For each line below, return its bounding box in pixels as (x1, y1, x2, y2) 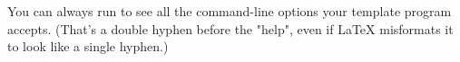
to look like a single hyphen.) (7, 37, 169, 56)
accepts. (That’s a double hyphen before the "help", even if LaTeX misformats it (7, 19, 454, 38)
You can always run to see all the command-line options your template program (7, 2, 452, 20)
